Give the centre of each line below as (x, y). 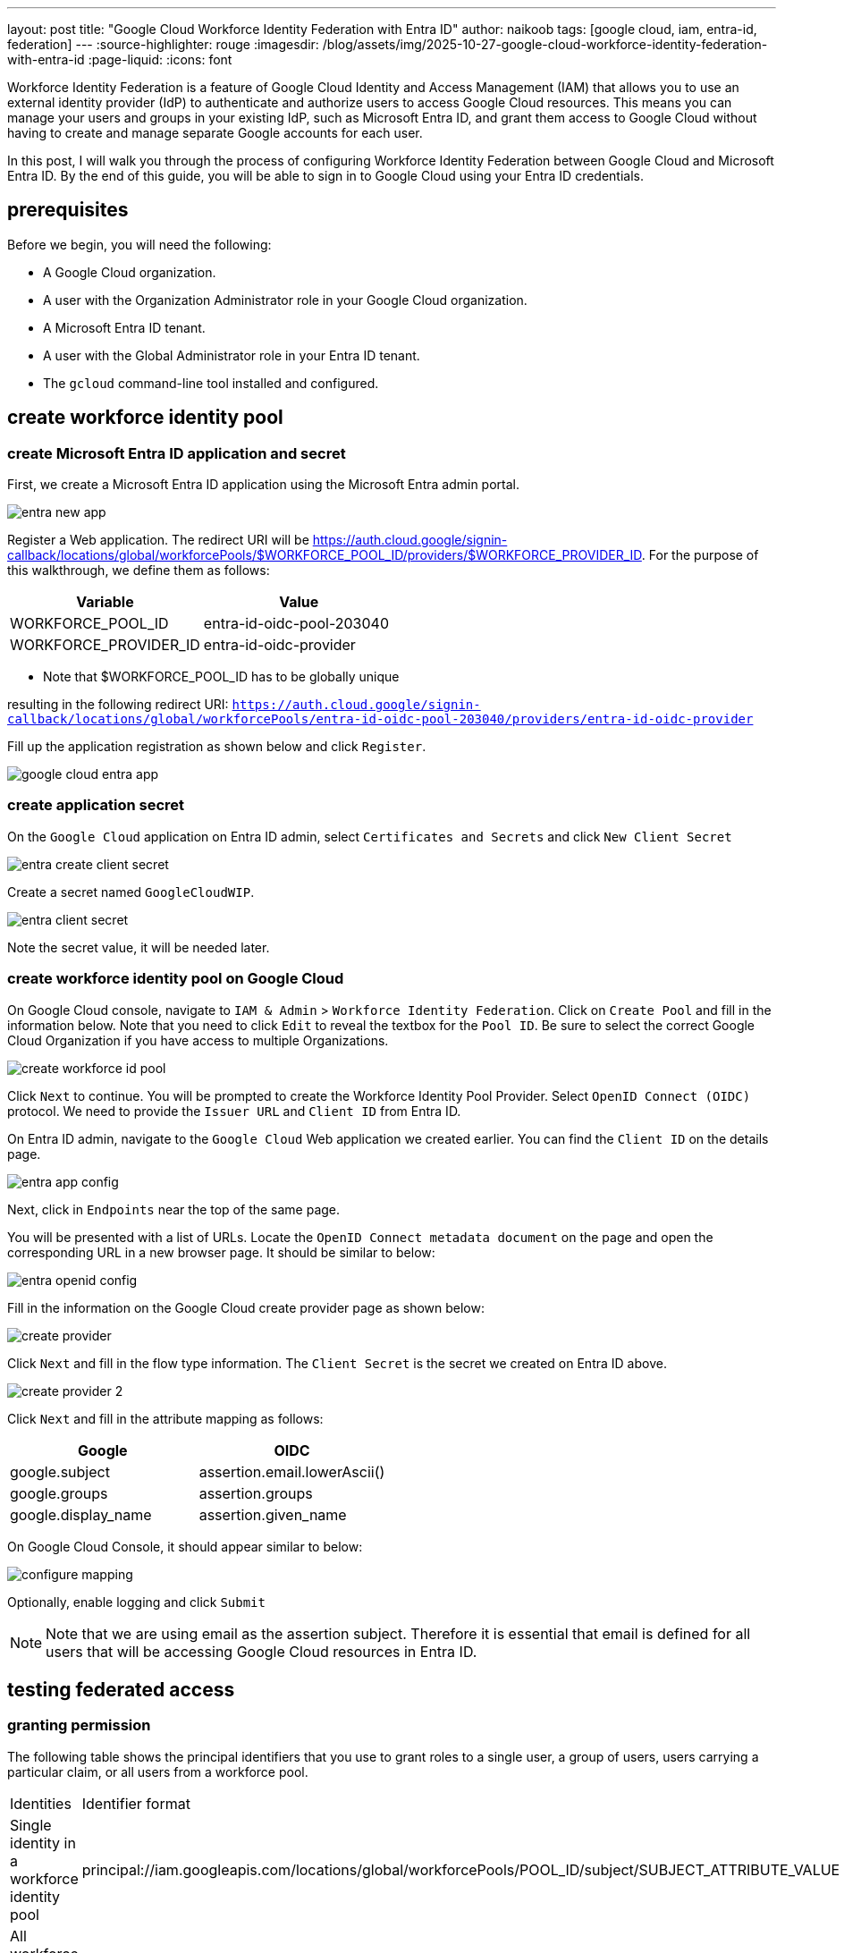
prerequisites (68, 210)
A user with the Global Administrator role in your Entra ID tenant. (232, 355)
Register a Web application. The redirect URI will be (158, 540)
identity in (43, 1843)
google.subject (60, 1471)
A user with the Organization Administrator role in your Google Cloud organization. (285, 300)
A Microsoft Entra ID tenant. (124, 327)
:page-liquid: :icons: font (160, 59)
